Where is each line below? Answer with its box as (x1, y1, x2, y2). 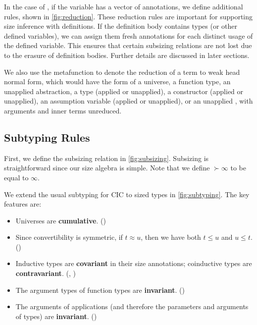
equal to (4, 172, 29, 182)
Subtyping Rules (4, 129, 90, 145)
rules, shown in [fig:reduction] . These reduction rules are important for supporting (4, 11, 253, 21)
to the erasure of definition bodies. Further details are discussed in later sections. (4, 50, 250, 60)
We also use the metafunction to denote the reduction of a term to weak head (4, 66, 240, 77)
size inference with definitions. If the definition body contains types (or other (4, 21, 238, 31)
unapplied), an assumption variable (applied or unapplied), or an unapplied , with (4, 96, 253, 106)
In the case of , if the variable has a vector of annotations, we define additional (4, 1, 243, 11)
